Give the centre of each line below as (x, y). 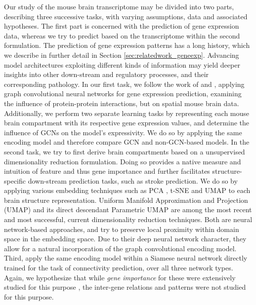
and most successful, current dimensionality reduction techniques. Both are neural (128, 219)
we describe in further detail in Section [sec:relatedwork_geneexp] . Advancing (122, 55)
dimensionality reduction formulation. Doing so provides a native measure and (123, 161)
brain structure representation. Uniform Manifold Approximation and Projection (126, 200)
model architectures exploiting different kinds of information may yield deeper (122, 64)
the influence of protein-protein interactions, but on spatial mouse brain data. (122, 103)
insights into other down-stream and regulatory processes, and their (107, 74)
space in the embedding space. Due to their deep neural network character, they (125, 239)
